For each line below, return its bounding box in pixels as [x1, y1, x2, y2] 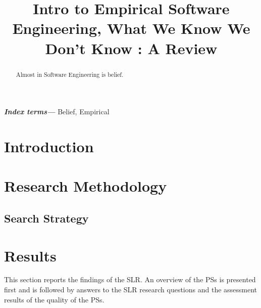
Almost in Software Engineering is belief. [16, 70, 124, 78]
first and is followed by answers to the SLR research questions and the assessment [4, 284, 257, 295]
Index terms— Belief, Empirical [4, 106, 110, 117]
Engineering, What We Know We [12, 18, 250, 38]
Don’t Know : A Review [45, 37, 218, 58]
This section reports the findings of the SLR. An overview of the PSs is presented [4, 274, 256, 285]
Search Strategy [4, 210, 89, 226]
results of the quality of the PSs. [4, 294, 105, 304]
